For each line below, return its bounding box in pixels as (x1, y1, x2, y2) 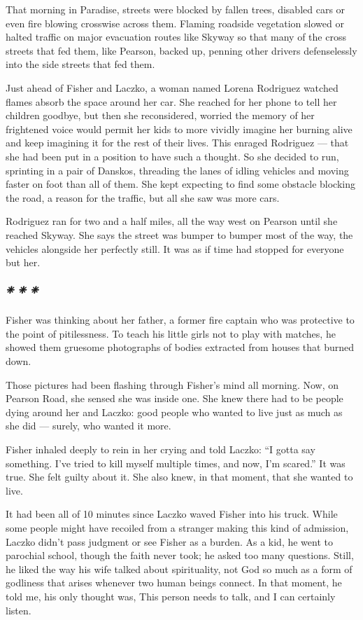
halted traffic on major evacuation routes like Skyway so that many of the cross (6, 29, 346, 44)
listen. (6, 602, 31, 617)
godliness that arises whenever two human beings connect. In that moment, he (6, 575, 342, 590)
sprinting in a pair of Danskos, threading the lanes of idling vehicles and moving (6, 163, 349, 177)
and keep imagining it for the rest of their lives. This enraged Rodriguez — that (6, 135, 349, 150)
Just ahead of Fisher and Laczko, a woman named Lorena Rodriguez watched (6, 80, 339, 95)
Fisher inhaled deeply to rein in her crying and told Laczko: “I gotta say (6, 442, 315, 456)
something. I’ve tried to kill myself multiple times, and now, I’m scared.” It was (6, 455, 346, 470)
